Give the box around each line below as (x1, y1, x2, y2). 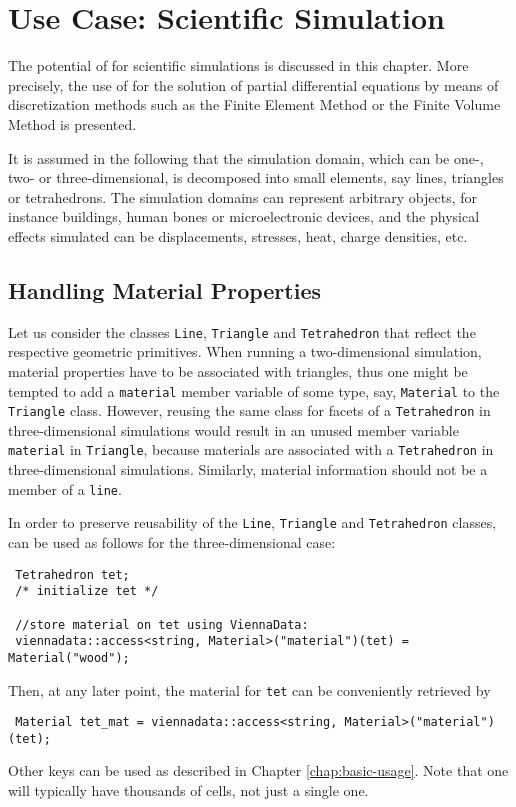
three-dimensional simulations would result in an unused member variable (8, 419, 459, 440)
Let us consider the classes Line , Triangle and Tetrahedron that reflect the (8, 321, 476, 342)
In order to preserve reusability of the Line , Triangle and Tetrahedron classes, (8, 512, 497, 533)
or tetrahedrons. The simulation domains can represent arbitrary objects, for (8, 186, 477, 207)
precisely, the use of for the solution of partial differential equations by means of (8, 74, 499, 95)
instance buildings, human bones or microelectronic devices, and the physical (8, 206, 480, 227)
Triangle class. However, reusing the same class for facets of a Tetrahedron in (8, 400, 491, 421)
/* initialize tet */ (15, 584, 159, 599)
